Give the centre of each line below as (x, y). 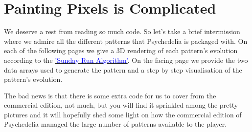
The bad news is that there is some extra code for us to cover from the (110, 95)
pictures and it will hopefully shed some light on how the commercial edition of (123, 114)
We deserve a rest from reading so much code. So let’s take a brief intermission (122, 31)
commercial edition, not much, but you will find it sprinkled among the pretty (121, 105)
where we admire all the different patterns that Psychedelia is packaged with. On (126, 41)
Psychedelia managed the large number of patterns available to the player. (115, 124)
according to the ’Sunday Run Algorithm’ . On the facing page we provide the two (126, 60)
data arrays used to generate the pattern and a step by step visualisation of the (123, 69)
